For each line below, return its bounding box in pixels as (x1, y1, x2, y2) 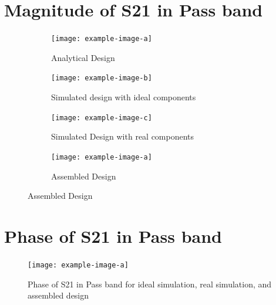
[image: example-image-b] (51, 74, 152, 83)
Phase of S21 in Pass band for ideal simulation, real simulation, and (28, 277, 272, 290)
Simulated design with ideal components (51, 91, 196, 103)
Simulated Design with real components (51, 130, 194, 143)
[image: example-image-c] (51, 113, 152, 122)
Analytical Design (51, 51, 115, 63)
